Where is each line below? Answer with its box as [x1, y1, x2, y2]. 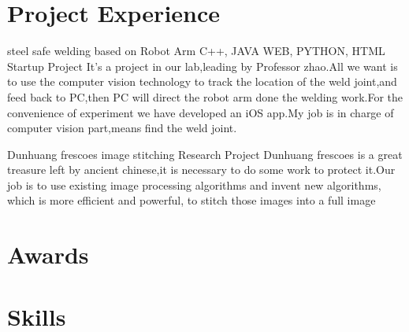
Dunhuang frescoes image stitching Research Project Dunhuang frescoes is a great [7, 146, 403, 162]
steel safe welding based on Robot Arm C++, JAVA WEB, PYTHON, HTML [7, 42, 385, 59]
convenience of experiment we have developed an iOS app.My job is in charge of [7, 104, 394, 120]
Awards [7, 238, 89, 271]
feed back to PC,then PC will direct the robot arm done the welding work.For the [7, 88, 403, 105]
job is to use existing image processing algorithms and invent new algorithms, [7, 176, 381, 193]
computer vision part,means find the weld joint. [7, 120, 237, 136]
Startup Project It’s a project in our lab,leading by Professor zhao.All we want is [7, 57, 398, 74]
